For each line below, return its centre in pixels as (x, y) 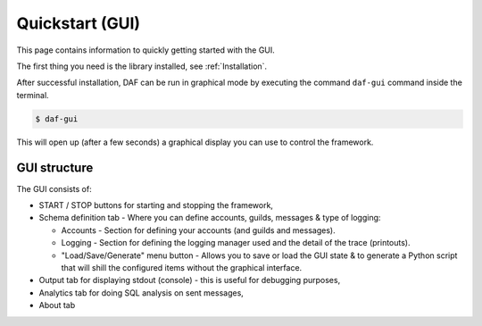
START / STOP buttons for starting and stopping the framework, (156, 205)
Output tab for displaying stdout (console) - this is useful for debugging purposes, (190, 280)
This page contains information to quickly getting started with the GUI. (146, 50)
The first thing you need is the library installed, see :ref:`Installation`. (142, 66)
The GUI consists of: (54, 188)
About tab (57, 305)
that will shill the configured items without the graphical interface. (182, 267)
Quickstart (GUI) (79, 23)
